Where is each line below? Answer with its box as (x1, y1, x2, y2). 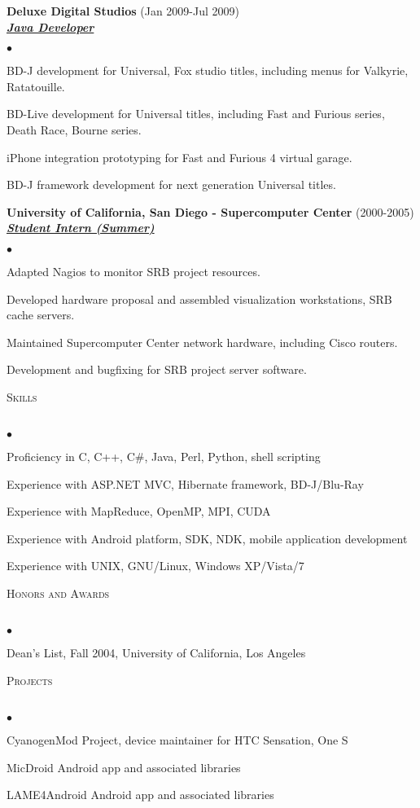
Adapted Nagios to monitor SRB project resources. (7, 262, 260, 279)
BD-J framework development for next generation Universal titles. (7, 176, 336, 193)
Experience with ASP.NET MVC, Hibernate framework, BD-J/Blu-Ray (7, 475, 364, 492)
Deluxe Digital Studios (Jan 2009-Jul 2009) (7, 2, 239, 19)
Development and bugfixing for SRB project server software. (7, 361, 307, 378)
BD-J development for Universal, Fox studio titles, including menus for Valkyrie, (7, 62, 409, 79)
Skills (7, 388, 37, 405)
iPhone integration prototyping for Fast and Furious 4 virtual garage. (7, 148, 352, 165)
